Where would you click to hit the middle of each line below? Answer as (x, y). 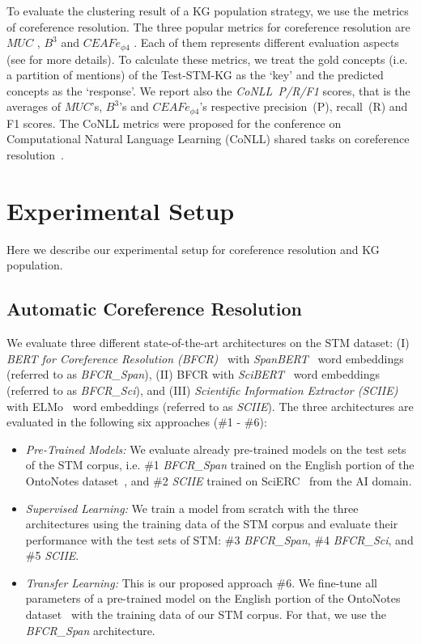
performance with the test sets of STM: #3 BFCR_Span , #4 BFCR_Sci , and (219, 539)
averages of (34, 106)
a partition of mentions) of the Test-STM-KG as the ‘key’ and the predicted (195, 75)
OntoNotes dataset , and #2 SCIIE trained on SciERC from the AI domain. (219, 480)
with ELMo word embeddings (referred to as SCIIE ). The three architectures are (210, 406)
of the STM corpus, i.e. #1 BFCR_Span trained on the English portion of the (220, 465)
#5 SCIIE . (52, 555)
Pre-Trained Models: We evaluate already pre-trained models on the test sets (216, 449)
